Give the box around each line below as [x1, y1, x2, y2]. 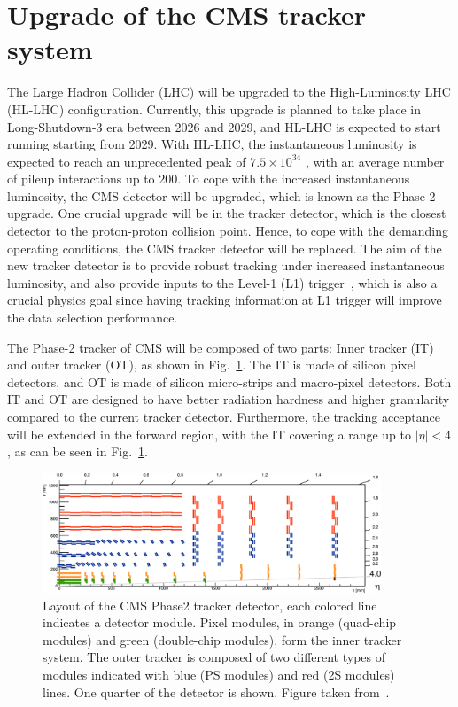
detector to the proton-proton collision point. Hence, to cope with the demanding [7, 221, 448, 240]
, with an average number [305, 151, 445, 170]
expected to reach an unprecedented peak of [7, 151, 246, 170]
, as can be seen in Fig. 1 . [7, 442, 149, 461]
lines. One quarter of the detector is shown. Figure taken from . [43, 682, 390, 701]
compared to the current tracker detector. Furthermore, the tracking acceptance [7, 408, 441, 425]
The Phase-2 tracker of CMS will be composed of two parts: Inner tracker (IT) [7, 338, 434, 356]
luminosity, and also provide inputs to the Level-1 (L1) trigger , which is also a [7, 273, 438, 291]
